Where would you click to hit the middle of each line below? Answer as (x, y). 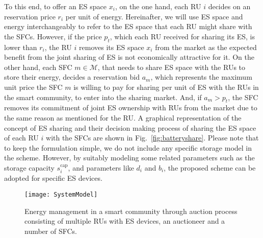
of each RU (21, 138)
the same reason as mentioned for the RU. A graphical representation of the (123, 117)
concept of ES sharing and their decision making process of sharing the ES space (130, 127)
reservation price (30, 16)
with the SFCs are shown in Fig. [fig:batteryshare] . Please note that (152, 138)
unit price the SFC (33, 87)
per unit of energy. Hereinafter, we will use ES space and (154, 16)
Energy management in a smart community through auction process (131, 211)
